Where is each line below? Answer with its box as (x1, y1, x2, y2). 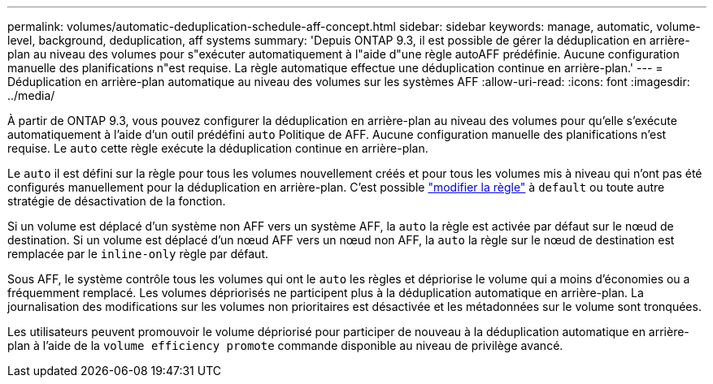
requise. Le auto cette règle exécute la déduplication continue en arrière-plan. (7, 141, 428, 155)
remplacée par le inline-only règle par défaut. (7, 247, 268, 261)
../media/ (7, 88, 55, 102)
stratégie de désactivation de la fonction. (7, 194, 226, 208)
